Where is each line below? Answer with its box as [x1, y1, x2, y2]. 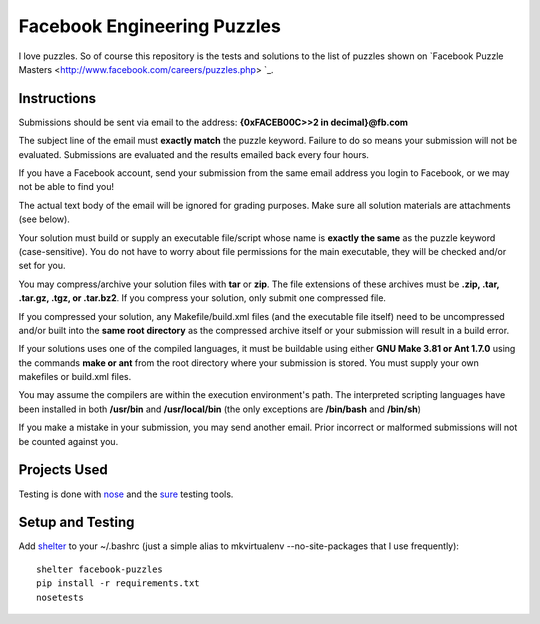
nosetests [36, 591, 84, 603]
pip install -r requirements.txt [36, 578, 200, 589]
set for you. [18, 260, 66, 272]
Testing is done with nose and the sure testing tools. [18, 488, 234, 500]
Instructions [18, 90, 97, 107]
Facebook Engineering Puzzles [18, 15, 282, 37]
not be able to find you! [18, 181, 115, 193]
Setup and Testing [18, 514, 135, 531]
